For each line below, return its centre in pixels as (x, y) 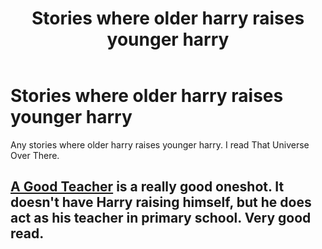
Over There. (35, 155)
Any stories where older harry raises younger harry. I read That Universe (160, 144)
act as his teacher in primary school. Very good (161, 218)
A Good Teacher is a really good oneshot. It (147, 187)
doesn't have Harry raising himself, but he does (161, 202)
